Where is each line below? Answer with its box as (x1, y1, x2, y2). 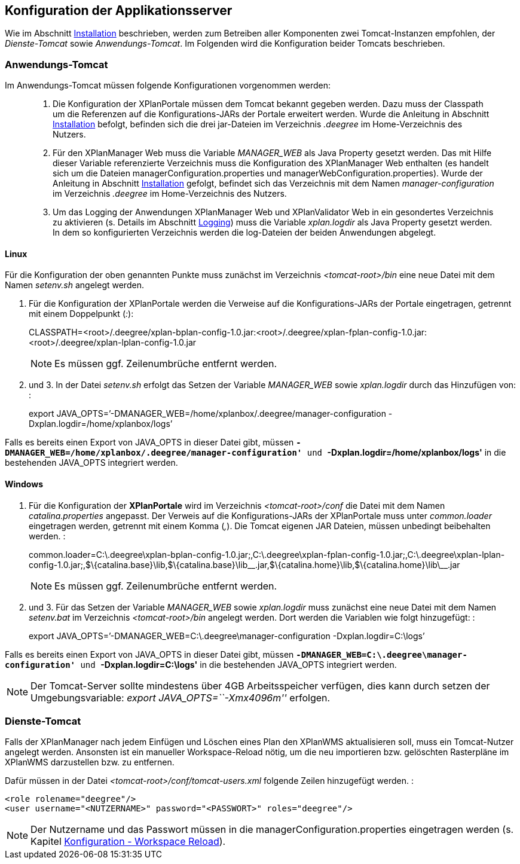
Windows (5, 479, 43, 489)
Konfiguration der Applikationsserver (5, 3, 233, 18)
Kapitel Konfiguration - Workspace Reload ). (30, 835, 226, 848)
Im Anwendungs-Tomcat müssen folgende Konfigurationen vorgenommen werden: (5, 80, 331, 91)
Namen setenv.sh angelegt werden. (5, 280, 144, 291)
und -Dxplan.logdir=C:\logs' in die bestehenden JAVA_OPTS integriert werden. (80, 659, 397, 670)
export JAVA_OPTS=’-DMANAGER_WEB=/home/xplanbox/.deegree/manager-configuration (29, 408, 386, 419)
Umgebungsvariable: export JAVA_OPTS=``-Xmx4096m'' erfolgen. (30, 691, 331, 704)
